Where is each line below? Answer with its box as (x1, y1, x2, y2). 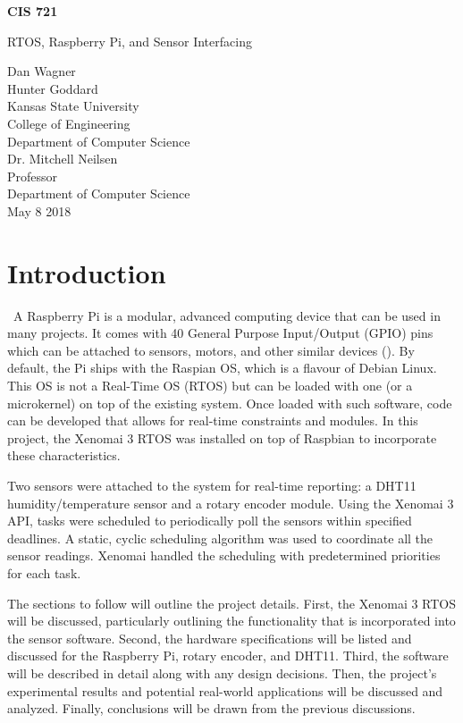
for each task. (7, 563, 81, 582)
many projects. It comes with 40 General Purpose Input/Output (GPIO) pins (7, 324, 434, 342)
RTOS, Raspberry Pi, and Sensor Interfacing (7, 31, 252, 50)
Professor (7, 166, 58, 185)
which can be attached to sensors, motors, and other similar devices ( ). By (7, 340, 415, 359)
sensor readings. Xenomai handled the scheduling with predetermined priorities (7, 546, 441, 565)
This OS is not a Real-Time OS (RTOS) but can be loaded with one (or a (7, 376, 413, 395)
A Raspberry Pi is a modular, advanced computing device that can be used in (13, 306, 441, 324)
